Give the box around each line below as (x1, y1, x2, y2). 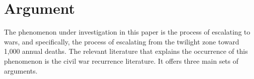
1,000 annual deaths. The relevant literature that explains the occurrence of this (4, 46, 248, 56)
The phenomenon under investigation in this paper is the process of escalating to (4, 27, 251, 37)
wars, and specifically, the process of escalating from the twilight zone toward (4, 36, 240, 46)
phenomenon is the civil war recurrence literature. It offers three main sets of (4, 55, 239, 66)
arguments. (4, 65, 38, 76)
